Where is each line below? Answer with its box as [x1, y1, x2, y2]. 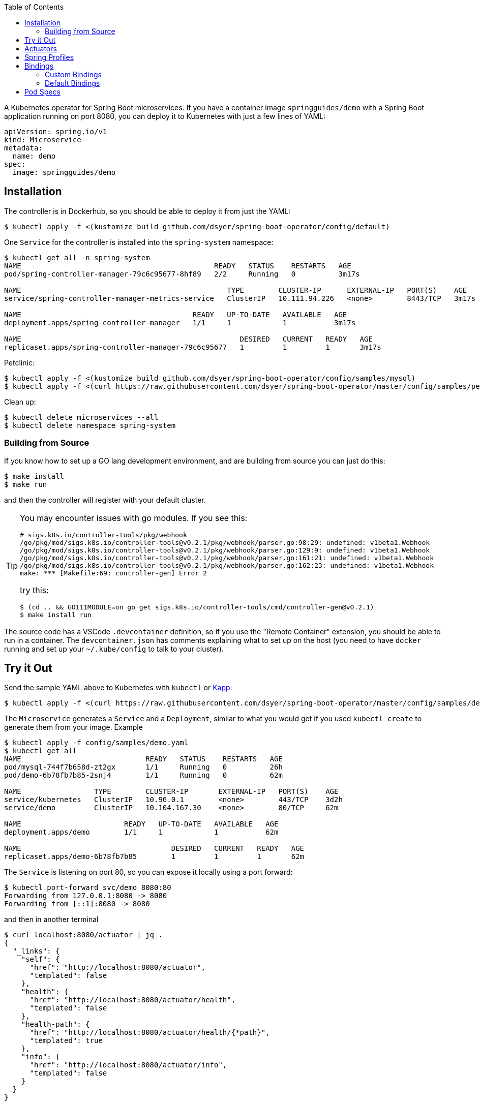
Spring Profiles [24, 53, 74, 62]
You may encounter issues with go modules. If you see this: [20, 512, 248, 523]
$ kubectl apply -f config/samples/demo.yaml [4, 739, 189, 747]
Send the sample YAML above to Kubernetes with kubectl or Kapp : [4, 683, 232, 692]
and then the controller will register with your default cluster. [4, 495, 206, 504]
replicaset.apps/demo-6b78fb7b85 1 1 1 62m [4, 852, 305, 861]
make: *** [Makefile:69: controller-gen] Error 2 [20, 569, 207, 577]
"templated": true [29, 1036, 103, 1045]
